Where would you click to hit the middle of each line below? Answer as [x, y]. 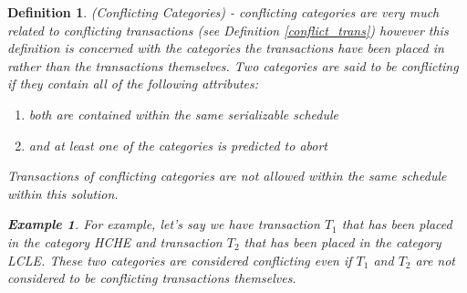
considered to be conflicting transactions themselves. [152, 278]
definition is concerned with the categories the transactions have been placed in [226, 48]
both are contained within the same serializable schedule [184, 114]
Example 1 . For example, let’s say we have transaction [164, 224]
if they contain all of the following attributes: [133, 84]
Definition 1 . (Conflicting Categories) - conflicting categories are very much [223, 12]
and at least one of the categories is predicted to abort [178, 145]
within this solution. [63, 193]
